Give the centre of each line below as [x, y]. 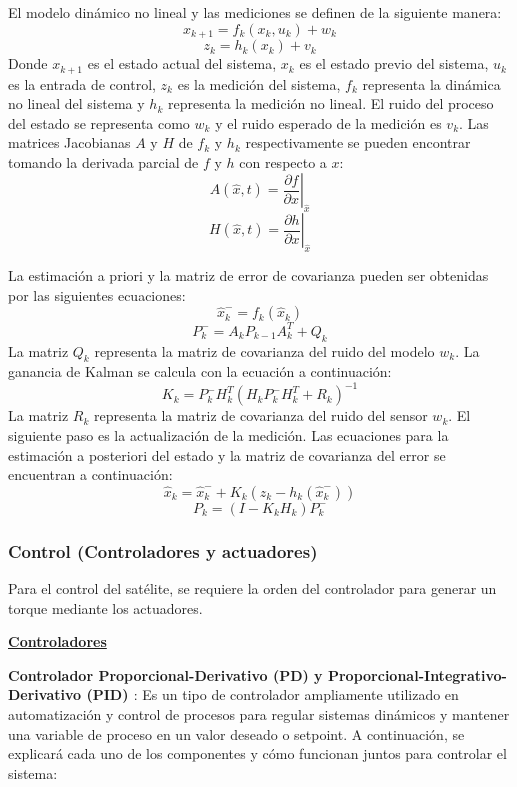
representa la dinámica [431, 83]
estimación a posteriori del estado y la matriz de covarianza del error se [227, 454]
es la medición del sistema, [259, 83]
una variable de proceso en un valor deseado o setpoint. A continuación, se [236, 733]
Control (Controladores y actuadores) [163, 550]
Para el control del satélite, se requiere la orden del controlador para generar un [252, 588]
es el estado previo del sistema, [394, 63]
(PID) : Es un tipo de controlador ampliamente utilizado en [272, 694]
